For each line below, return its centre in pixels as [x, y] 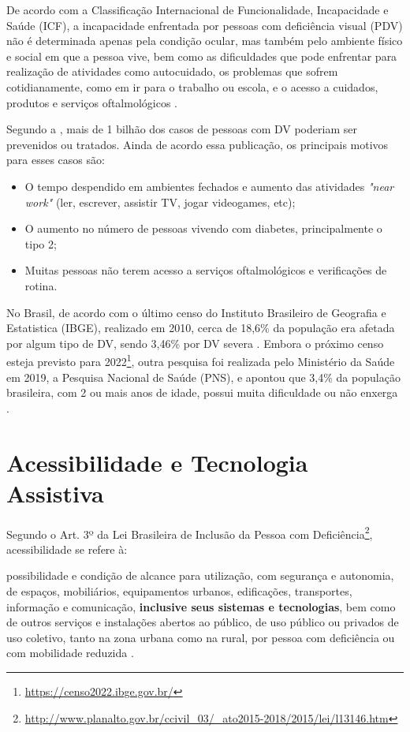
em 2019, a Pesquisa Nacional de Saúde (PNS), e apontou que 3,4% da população [203, 377]
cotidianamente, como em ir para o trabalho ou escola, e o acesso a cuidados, [192, 86]
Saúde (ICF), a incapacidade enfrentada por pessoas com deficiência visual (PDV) [205, 25]
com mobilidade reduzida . [70, 653]
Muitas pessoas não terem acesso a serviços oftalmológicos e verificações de [206, 270]
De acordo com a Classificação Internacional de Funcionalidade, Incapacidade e [198, 9]
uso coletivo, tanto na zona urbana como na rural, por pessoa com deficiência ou [201, 637]
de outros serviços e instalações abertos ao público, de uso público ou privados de [203, 622]
